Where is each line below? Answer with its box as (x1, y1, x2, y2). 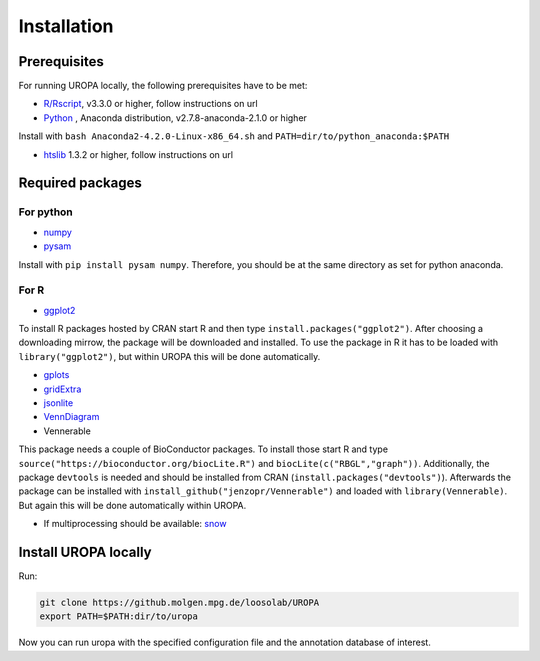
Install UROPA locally (18, 543, 152, 560)
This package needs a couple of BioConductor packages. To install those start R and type (18, 443, 389, 455)
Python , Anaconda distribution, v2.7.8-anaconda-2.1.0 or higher (43, 111, 307, 124)
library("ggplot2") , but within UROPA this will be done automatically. (18, 350, 321, 362)
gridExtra (43, 383, 82, 395)
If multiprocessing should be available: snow (43, 518, 227, 530)
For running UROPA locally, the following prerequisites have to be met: (18, 80, 308, 92)
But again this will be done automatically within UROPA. (18, 499, 247, 511)
